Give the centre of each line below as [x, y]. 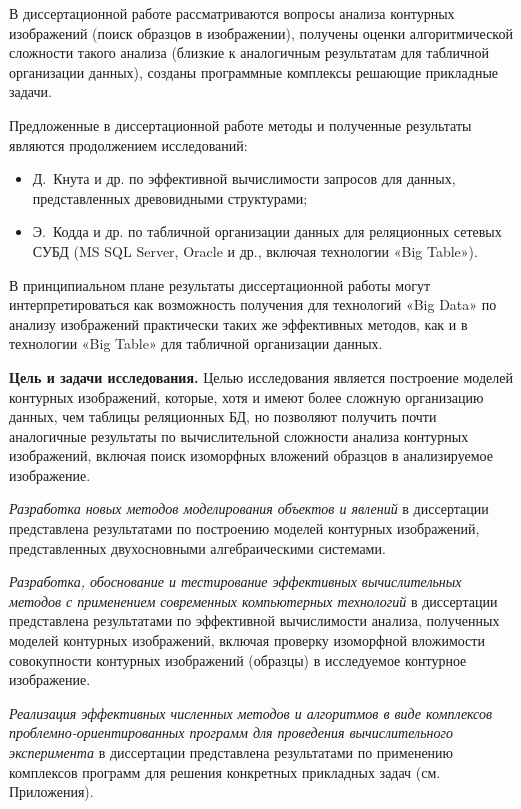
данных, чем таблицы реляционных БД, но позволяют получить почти [223, 416]
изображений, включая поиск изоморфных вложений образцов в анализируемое [251, 455]
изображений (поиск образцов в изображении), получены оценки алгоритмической [261, 32]
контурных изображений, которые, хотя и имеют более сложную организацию [246, 396]
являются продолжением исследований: [128, 144]
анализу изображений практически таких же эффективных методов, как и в [238, 323]
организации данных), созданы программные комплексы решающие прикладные [254, 71]
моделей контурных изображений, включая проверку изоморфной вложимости [247, 640]
